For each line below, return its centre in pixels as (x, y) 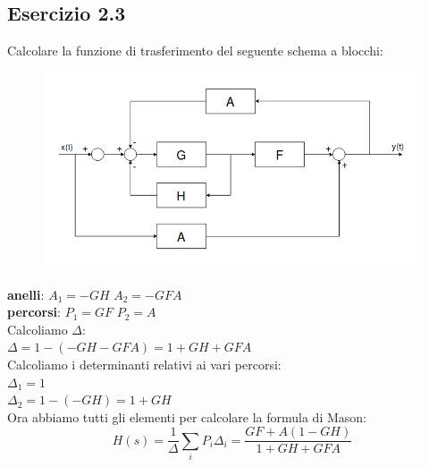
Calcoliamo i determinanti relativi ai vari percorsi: (144, 364)
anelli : (26, 294)
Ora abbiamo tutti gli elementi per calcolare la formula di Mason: (187, 416)
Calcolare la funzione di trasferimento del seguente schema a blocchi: (195, 51)
